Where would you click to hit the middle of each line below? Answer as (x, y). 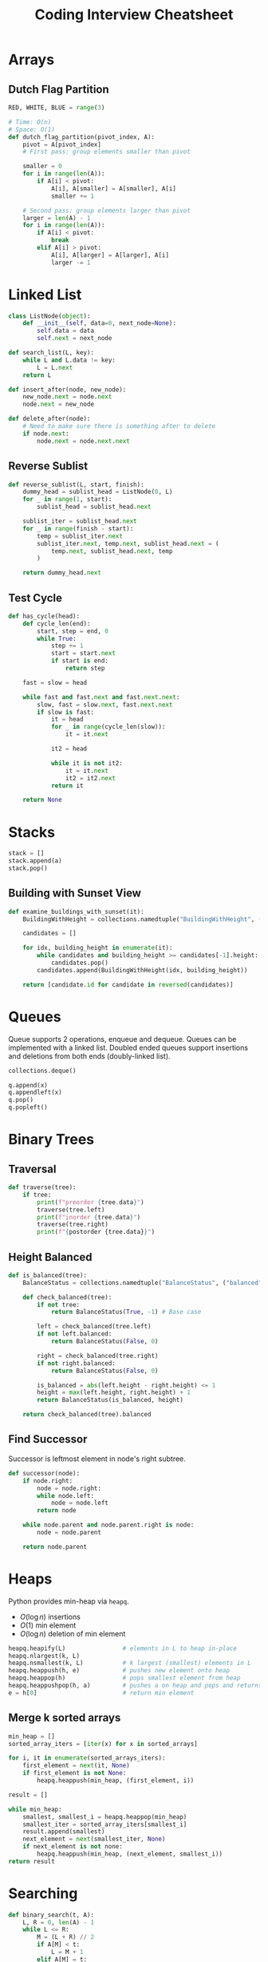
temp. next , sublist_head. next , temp (112, 551)
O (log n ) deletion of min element (73, 1633)
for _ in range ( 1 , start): (67, 499)
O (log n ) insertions (50, 1616)
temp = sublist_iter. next (80, 536)
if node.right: (48, 1481)
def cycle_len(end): (57, 623)
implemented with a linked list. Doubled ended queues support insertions (128, 1047)
